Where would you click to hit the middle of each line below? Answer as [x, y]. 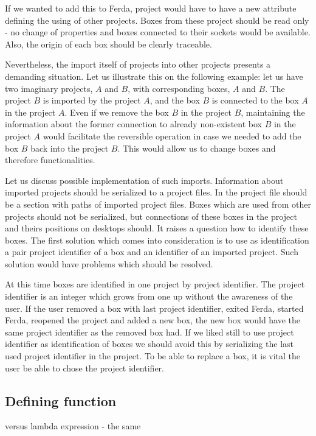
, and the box [175, 100]
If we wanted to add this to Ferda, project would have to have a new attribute [151, 8]
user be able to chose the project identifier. [84, 367]
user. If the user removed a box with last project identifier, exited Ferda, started [154, 308]
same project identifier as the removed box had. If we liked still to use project [149, 332]
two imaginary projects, [49, 88]
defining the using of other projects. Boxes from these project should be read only [157, 20]
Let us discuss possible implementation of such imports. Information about [144, 180]
